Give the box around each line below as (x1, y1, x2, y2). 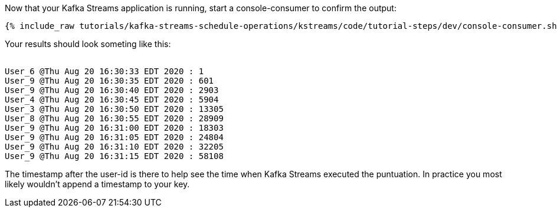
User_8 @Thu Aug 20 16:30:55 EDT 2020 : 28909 (5, 114, 224, 123)
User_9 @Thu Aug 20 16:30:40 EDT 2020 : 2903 (5, 85, 219, 95)
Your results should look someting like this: (5, 39, 171, 49)
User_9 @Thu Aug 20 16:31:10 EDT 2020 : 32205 (5, 142, 224, 151)
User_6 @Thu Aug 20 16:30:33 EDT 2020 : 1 (5, 67, 204, 76)
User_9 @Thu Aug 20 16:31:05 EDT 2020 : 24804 (5, 132, 224, 142)
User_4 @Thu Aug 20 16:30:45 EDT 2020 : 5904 (5, 95, 219, 104)
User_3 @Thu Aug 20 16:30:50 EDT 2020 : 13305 (5, 104, 224, 114)
